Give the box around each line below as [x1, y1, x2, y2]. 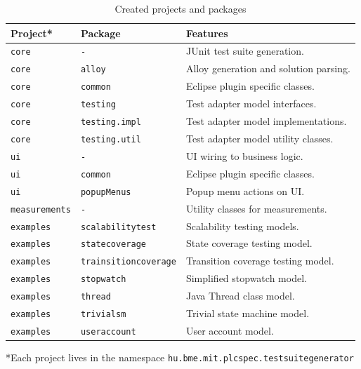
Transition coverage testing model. [185, 253, 334, 268]
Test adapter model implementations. [185, 114, 347, 128]
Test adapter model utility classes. [185, 131, 334, 145]
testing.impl [80, 117, 141, 128]
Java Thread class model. [185, 288, 295, 303]
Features [185, 25, 228, 40]
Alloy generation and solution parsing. [185, 61, 350, 76]
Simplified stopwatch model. [185, 271, 307, 286]
